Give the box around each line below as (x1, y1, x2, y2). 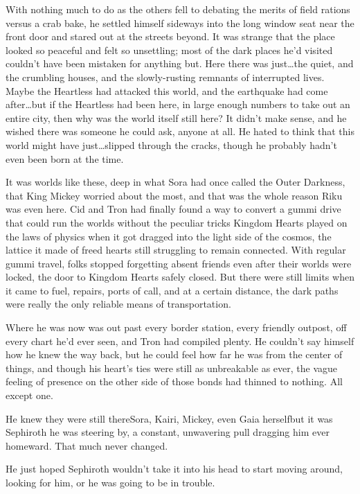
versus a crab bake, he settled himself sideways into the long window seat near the (6, 15, 354, 30)
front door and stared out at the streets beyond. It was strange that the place (6, 29, 335, 44)
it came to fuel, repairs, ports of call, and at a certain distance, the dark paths (6, 283, 339, 297)
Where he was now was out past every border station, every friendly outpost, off (6, 320, 347, 335)
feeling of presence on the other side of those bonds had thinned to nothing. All (6, 374, 343, 389)
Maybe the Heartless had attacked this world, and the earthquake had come (6, 83, 328, 98)
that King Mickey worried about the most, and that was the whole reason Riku (6, 188, 343, 202)
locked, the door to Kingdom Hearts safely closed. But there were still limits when (6, 270, 354, 284)
